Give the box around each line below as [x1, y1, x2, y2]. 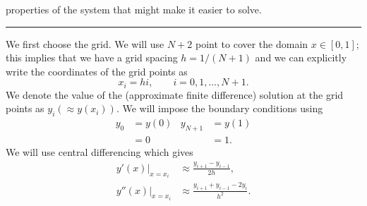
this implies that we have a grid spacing [6, 50, 178, 65]
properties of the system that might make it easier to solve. [6, 2, 262, 16]
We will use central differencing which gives [6, 145, 193, 159]
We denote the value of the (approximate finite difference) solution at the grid [6, 87, 344, 102]
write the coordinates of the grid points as [6, 63, 188, 78]
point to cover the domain [195, 36, 308, 51]
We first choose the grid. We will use [6, 36, 164, 51]
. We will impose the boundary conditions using [116, 101, 323, 116]
